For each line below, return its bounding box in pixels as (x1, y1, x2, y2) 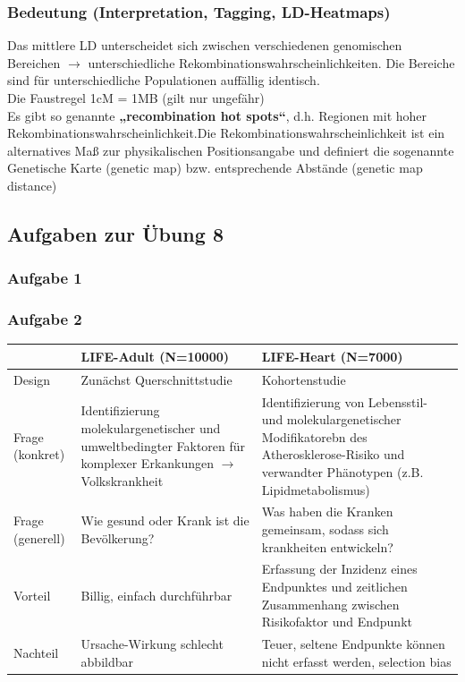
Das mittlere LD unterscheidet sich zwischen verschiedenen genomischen (7, 36, 402, 55)
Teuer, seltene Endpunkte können (261, 635, 445, 653)
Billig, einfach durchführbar (80, 585, 232, 604)
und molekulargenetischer (261, 410, 402, 429)
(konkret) (13, 445, 65, 464)
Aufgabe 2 (7, 308, 82, 330)
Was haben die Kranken (261, 502, 393, 521)
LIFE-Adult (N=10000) (80, 346, 230, 365)
